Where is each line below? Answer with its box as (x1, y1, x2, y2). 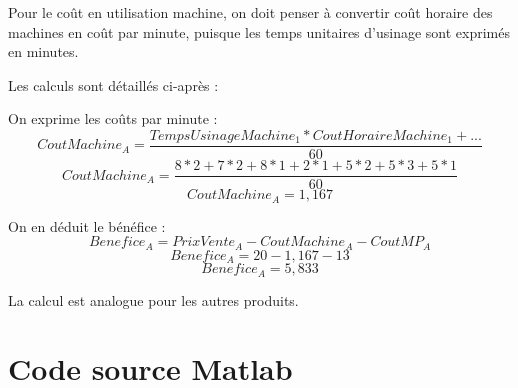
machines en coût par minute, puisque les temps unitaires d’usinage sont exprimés (8, 21, 510, 42)
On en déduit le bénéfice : (8, 215, 166, 236)
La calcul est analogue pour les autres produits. (8, 289, 299, 310)
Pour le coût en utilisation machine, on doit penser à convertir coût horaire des (8, 2, 493, 22)
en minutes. (8, 41, 79, 62)
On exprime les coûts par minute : (8, 108, 218, 129)
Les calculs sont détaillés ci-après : (8, 74, 219, 95)
